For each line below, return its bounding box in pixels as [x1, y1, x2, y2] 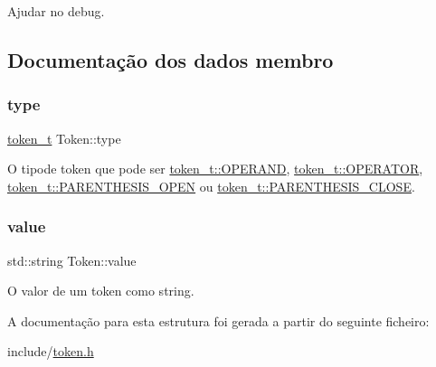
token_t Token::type [7, 128, 121, 147]
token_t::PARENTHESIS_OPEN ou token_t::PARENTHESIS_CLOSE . [7, 176, 415, 195]
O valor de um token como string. [7, 281, 194, 300]
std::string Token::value [7, 250, 137, 269]
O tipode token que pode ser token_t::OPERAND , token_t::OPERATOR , [7, 159, 423, 178]
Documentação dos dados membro [7, 45, 334, 73]
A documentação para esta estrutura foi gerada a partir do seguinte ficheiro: [7, 311, 430, 330]
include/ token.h [7, 342, 94, 361]
